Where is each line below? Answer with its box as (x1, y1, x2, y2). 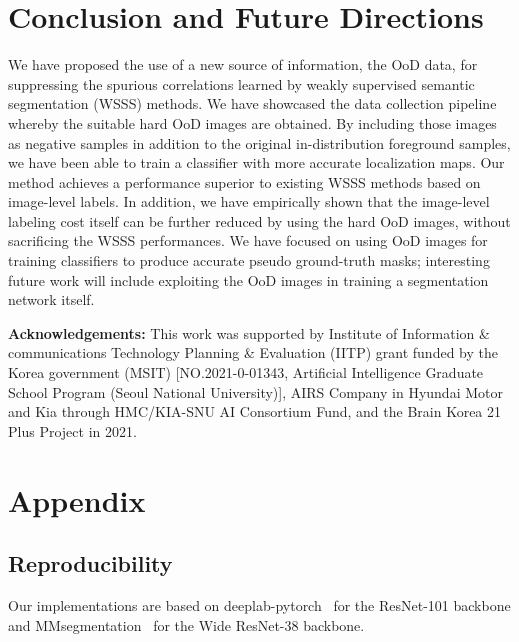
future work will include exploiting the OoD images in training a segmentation (8, 269, 489, 290)
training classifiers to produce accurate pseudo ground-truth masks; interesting (8, 250, 490, 271)
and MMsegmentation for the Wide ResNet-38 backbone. (8, 614, 365, 635)
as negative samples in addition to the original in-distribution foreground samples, (8, 132, 511, 153)
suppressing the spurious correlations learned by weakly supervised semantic (8, 73, 475, 94)
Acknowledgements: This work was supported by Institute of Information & (8, 322, 490, 343)
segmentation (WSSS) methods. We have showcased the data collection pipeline (8, 93, 497, 114)
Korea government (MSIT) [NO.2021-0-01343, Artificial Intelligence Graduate (8, 362, 484, 383)
